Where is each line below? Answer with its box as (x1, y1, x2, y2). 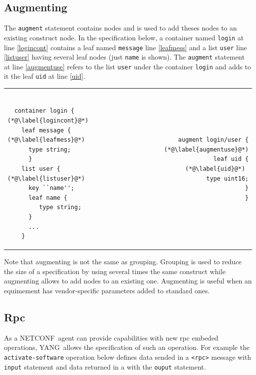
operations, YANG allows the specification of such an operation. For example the (4, 342, 250, 352)
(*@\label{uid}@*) (185, 165, 245, 173)
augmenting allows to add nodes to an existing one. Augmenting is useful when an (4, 276, 252, 286)
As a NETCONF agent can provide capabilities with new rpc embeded (4, 332, 219, 343)
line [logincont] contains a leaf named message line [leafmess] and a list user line (4, 42, 247, 52)
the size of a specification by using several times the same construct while (4, 266, 226, 276)
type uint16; (206, 175, 249, 182)
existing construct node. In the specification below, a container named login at (4, 32, 244, 42)
